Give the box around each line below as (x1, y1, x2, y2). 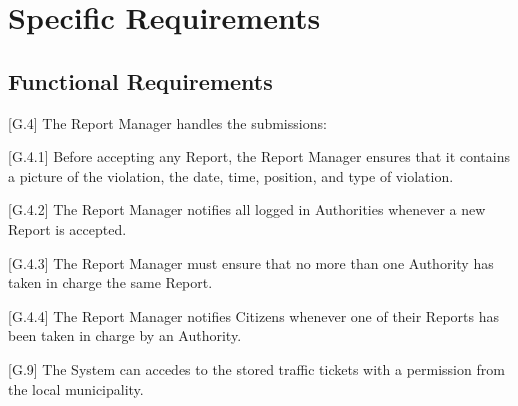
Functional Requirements (8, 65, 273, 96)
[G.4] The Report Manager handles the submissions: (8, 112, 327, 133)
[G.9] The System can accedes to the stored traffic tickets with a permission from (8, 358, 505, 379)
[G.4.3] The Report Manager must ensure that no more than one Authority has (8, 252, 494, 273)
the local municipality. (8, 378, 144, 399)
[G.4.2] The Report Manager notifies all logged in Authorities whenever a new (8, 199, 486, 220)
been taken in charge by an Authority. (8, 325, 242, 346)
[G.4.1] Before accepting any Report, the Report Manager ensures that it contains (8, 146, 511, 167)
